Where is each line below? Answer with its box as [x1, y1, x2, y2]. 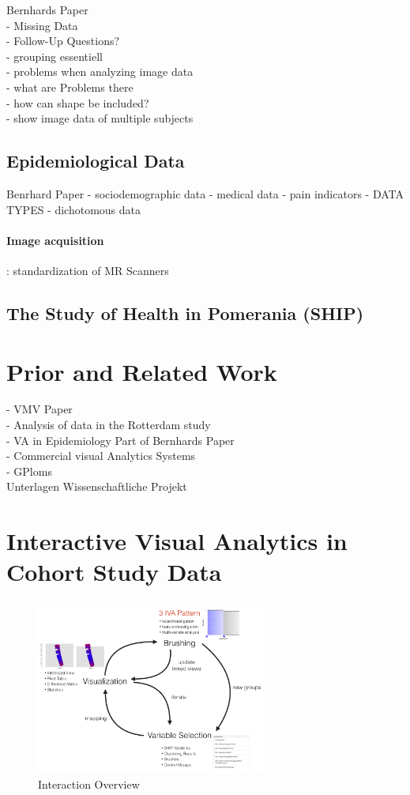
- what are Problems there [6, 78, 134, 95]
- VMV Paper [6, 401, 73, 417]
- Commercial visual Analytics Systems [6, 447, 196, 464]
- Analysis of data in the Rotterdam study [6, 416, 211, 433]
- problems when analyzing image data [6, 63, 194, 80]
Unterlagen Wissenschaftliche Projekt [6, 478, 187, 495]
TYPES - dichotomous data [6, 201, 141, 217]
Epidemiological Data [6, 149, 185, 173]
